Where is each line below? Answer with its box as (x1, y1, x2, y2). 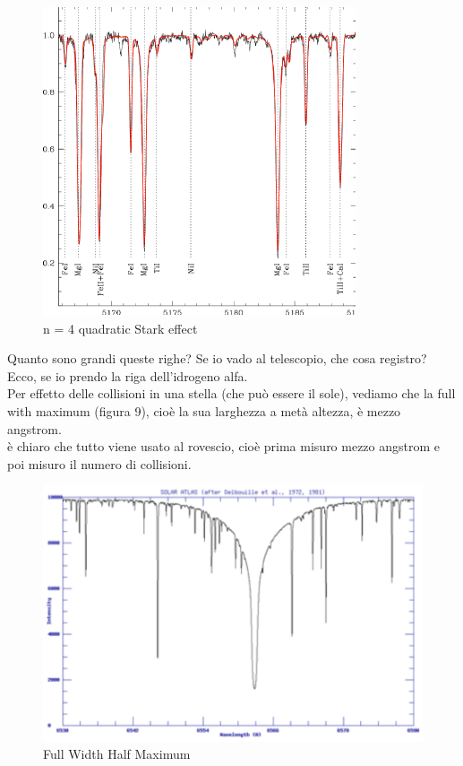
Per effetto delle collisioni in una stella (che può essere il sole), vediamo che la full (7, 384, 456, 403)
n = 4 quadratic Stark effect (43, 318, 198, 337)
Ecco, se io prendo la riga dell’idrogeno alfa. (7, 366, 248, 385)
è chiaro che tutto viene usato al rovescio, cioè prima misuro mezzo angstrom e (7, 437, 441, 456)
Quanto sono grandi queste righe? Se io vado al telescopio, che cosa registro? (7, 349, 427, 368)
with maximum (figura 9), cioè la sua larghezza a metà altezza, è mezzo (7, 401, 401, 420)
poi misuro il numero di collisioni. (7, 454, 192, 473)
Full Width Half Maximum (43, 744, 191, 763)
